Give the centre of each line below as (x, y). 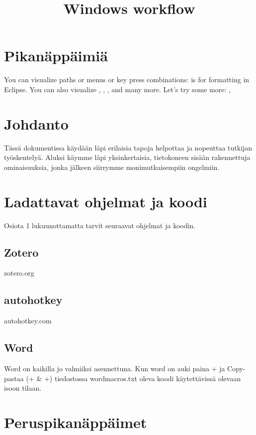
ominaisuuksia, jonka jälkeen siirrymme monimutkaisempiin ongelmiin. (112, 167)
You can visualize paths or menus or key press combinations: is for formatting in (127, 79)
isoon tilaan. (23, 388)
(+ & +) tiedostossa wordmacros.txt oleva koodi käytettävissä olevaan (133, 378)
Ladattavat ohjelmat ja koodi (106, 201)
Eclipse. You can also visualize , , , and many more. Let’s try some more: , (117, 89)
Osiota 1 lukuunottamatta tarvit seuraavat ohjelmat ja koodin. (100, 225)
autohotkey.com (28, 321)
